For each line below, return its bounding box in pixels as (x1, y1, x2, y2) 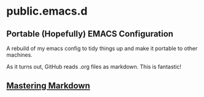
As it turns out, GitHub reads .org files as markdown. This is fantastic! (6, 63, 182, 70)
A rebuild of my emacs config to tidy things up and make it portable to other (6, 45, 198, 52)
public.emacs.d (6, 4, 88, 18)
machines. (6, 51, 32, 59)
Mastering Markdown (6, 81, 91, 91)
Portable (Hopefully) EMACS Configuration (6, 29, 173, 39)
